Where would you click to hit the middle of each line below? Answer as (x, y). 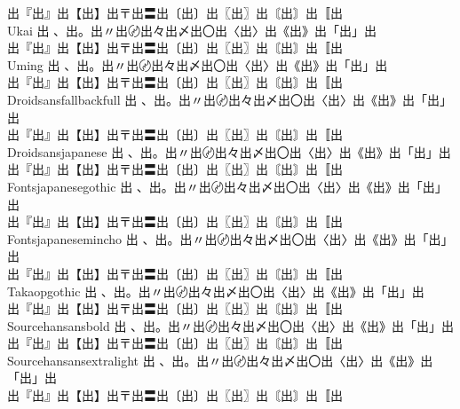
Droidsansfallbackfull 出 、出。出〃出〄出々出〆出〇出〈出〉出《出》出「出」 (230, 99)
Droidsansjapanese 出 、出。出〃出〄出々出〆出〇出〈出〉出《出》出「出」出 (229, 151)
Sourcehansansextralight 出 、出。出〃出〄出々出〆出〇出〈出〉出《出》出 (220, 360)
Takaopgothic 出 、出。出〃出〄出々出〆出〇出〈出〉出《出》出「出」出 (216, 291)
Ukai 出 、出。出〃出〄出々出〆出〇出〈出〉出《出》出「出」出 (192, 30)
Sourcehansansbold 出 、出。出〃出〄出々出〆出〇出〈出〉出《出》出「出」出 (231, 325)
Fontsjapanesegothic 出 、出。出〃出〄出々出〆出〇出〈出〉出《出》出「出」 (227, 186)
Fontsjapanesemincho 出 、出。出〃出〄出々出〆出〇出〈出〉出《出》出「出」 (230, 238)
